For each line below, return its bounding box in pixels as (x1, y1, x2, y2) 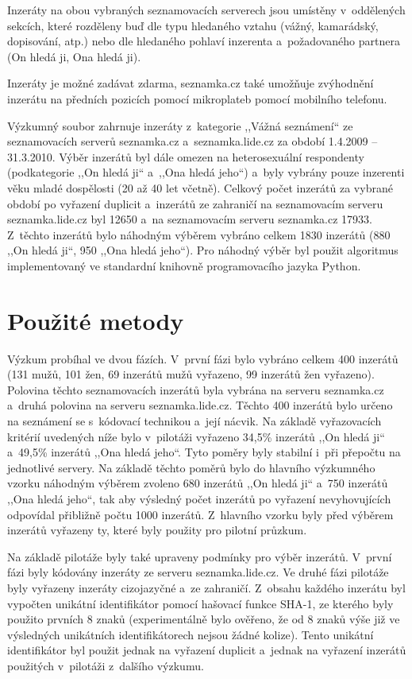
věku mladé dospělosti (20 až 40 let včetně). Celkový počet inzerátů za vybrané (7, 179, 393, 196)
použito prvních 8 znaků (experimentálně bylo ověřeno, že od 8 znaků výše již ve (7, 611, 400, 627)
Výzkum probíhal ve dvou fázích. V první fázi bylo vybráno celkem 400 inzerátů (7, 350, 399, 367)
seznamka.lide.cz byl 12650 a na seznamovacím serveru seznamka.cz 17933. (7, 211, 372, 227)
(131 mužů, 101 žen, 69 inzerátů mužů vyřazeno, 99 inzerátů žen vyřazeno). (7, 366, 375, 382)
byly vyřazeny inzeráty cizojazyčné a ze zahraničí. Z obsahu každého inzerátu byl (7, 579, 406, 596)
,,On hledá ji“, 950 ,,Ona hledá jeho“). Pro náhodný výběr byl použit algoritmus (7, 242, 399, 258)
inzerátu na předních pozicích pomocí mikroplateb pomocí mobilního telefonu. (7, 90, 387, 107)
